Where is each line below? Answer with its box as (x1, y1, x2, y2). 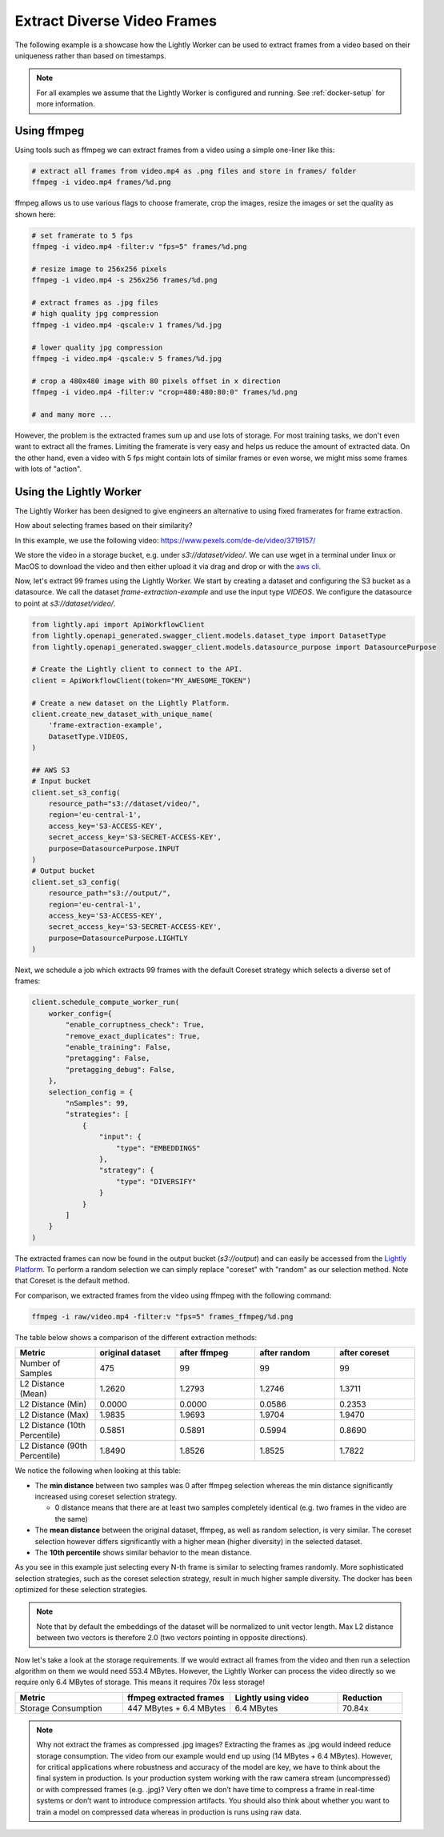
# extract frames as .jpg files (31, 298, 159, 307)
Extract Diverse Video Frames (14, 12, 218, 30)
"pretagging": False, (65, 1054, 150, 1063)
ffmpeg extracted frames (126, 1692, 225, 1703)
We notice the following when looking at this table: (14, 1466, 182, 1475)
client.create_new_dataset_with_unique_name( (31, 709, 214, 718)
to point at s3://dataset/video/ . (14, 598, 116, 608)
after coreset (338, 1347, 390, 1359)
